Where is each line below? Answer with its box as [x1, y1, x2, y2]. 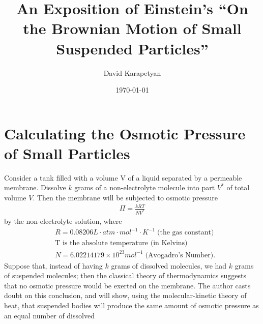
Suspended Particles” [56, 38, 209, 58]
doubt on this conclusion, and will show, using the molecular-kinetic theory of [4, 290, 247, 301]
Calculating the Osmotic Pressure [4, 123, 246, 143]
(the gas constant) [157, 229, 214, 237]
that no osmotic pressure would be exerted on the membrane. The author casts [4, 280, 251, 290]
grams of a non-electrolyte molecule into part [74, 182, 215, 193]
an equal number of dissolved [4, 310, 95, 320]
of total [226, 182, 250, 193]
